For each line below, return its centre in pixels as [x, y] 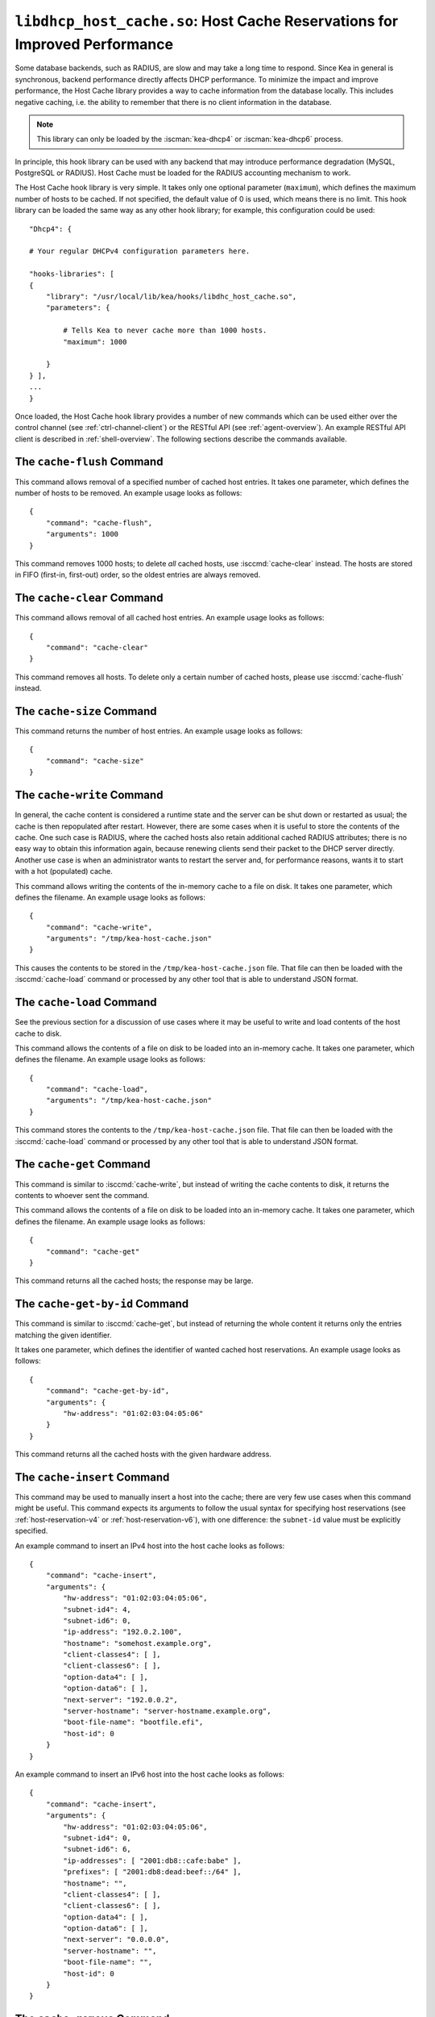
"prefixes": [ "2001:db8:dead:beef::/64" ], [152, 1872]
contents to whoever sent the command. [82, 1195]
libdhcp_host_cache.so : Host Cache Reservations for [207, 21]
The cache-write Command [89, 795]
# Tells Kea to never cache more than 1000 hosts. [165, 330]
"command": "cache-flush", [99, 523]
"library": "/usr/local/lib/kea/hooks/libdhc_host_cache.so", [171, 296]
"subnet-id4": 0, [97, 1838]
